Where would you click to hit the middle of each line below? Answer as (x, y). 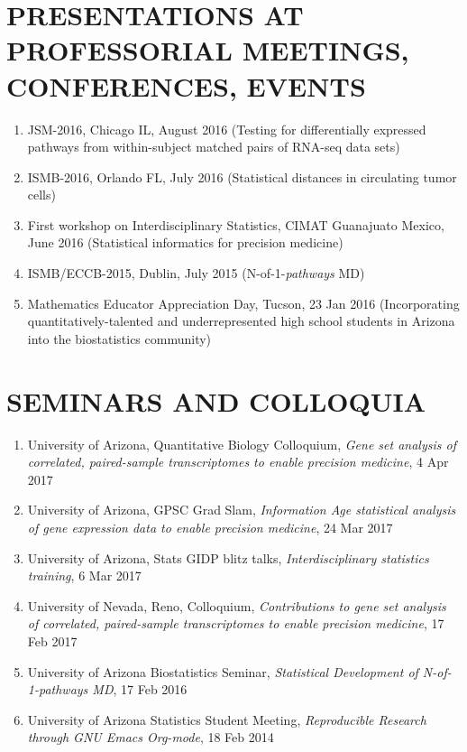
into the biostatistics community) (119, 338)
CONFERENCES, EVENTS (186, 85)
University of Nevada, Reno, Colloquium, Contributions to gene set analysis (237, 605)
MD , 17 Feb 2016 (140, 689)
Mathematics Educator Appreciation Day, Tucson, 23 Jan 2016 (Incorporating (243, 303)
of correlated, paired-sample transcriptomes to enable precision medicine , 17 (236, 623)
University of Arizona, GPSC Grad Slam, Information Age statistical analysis (242, 510)
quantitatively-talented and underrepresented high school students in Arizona (241, 321)
